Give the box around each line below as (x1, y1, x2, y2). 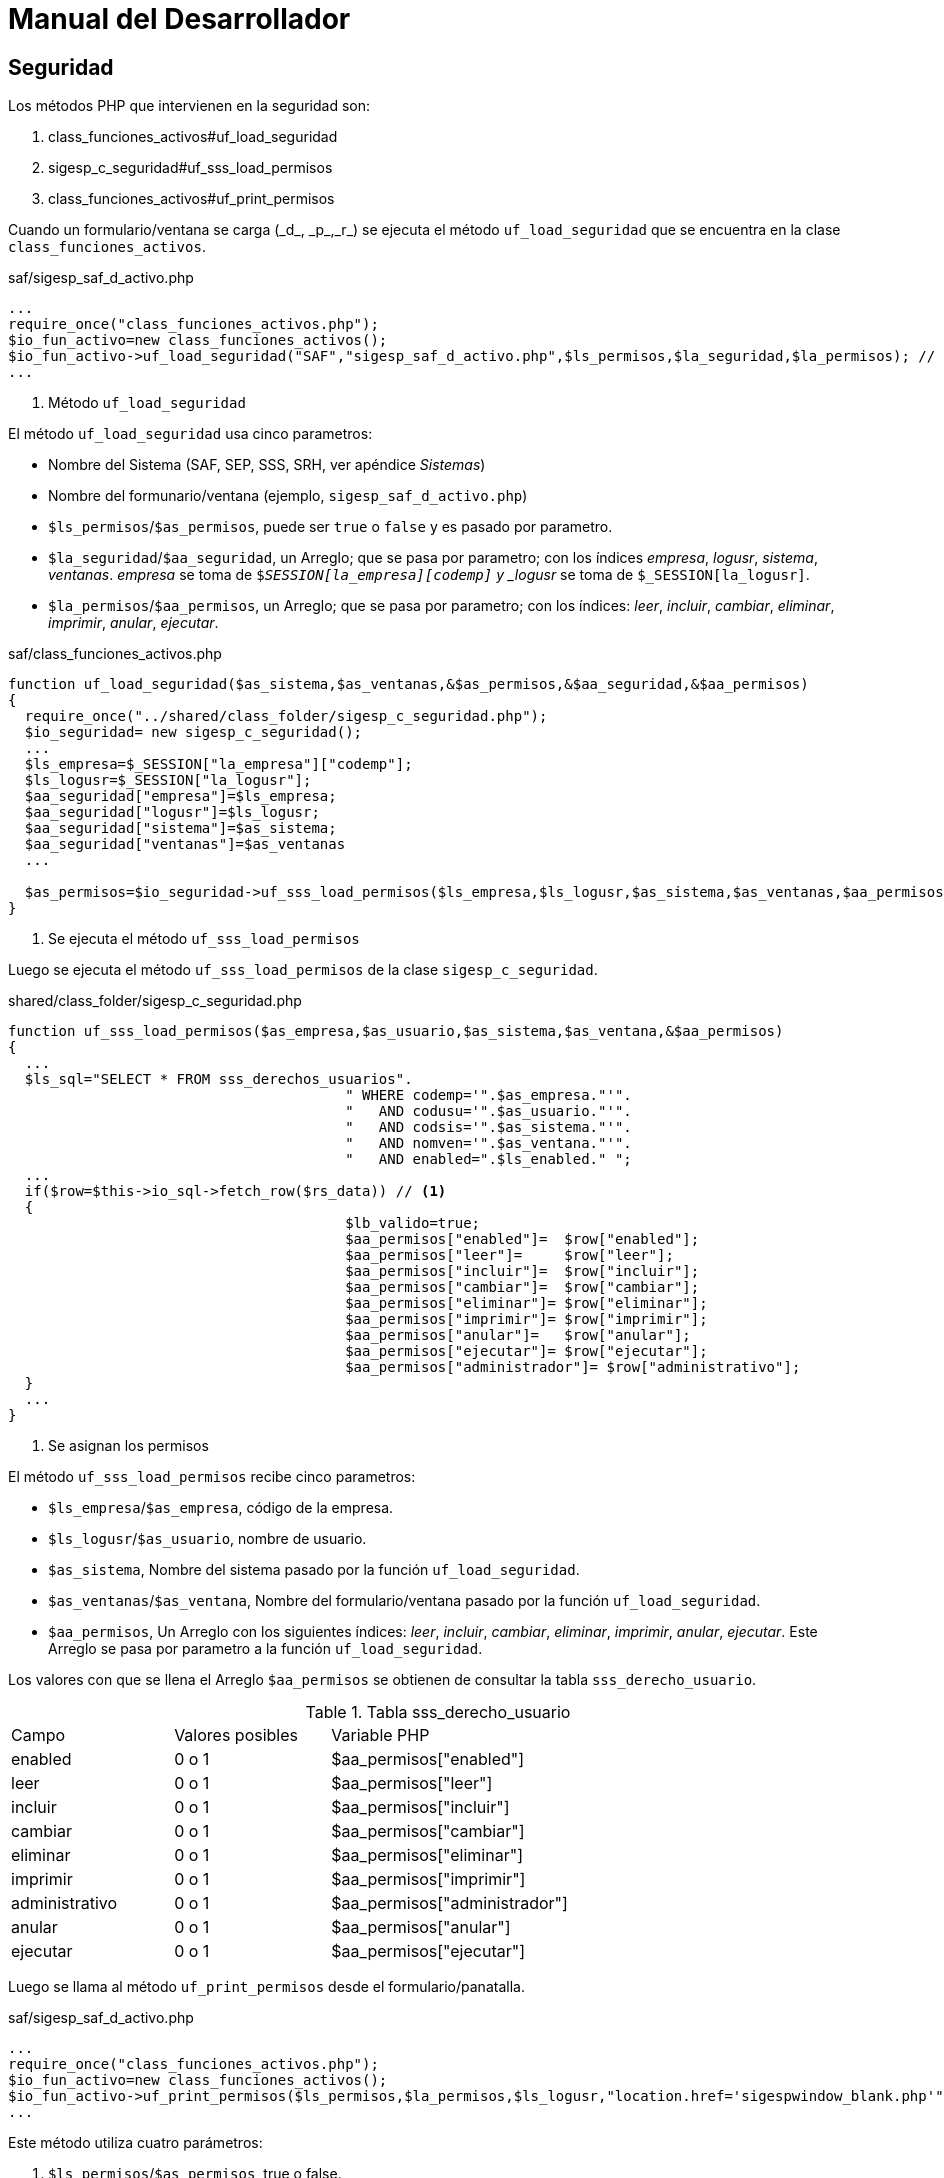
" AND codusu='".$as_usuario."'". (345, 1103, 632, 1120)
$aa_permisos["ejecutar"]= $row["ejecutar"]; (345, 1343, 708, 1360)
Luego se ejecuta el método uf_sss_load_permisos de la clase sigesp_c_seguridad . (8, 961, 598, 979)
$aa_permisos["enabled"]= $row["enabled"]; (345, 1231, 700, 1248)
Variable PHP (331, 1725, 430, 1746)
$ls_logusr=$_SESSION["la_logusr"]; (24, 772, 312, 789)
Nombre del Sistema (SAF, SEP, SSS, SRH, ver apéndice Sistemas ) (48, 456, 486, 474)
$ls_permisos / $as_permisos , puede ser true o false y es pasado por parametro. (48, 518, 613, 536)
